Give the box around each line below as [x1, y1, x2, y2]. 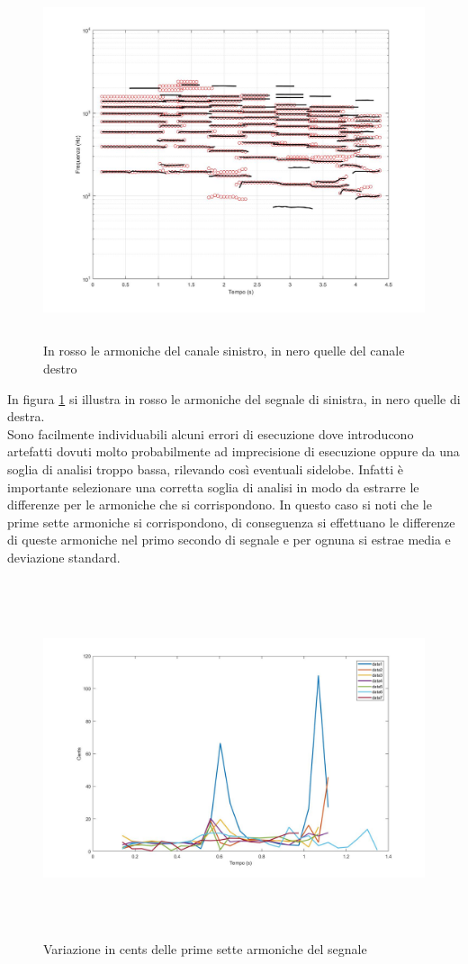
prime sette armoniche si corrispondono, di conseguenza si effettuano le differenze [7, 512, 455, 531]
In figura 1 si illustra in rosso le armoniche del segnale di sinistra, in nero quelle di [7, 389, 461, 408]
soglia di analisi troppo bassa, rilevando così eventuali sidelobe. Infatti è [7, 460, 404, 478]
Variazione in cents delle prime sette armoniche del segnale [43, 940, 367, 958]
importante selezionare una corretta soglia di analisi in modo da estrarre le [7, 477, 419, 496]
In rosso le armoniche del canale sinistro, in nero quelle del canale [43, 341, 405, 360]
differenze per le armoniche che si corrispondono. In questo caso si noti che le [7, 495, 432, 514]
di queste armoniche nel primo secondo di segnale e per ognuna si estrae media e [7, 530, 451, 549]
